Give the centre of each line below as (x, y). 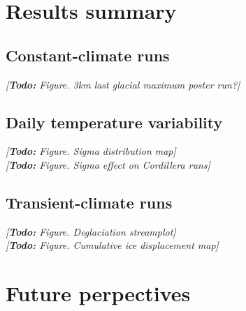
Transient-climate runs (89, 202)
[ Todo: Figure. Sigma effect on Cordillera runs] (108, 164)
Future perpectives (98, 293)
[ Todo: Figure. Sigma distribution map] (91, 151)
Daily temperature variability (114, 122)
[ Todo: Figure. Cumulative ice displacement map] (112, 245)
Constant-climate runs (88, 55)
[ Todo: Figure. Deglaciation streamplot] (91, 231)
